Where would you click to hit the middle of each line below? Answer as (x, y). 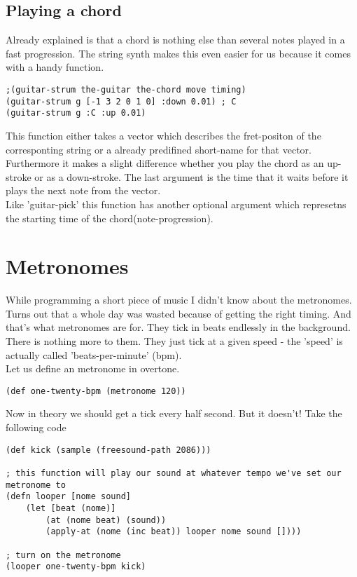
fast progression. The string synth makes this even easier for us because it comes (178, 53)
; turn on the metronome (63, 555)
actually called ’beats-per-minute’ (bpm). (94, 354)
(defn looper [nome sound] (68, 497)
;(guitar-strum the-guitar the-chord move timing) (126, 89)
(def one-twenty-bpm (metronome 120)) (96, 391)
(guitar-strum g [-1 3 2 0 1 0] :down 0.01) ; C (121, 101)
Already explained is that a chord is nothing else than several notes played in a (175, 40)
